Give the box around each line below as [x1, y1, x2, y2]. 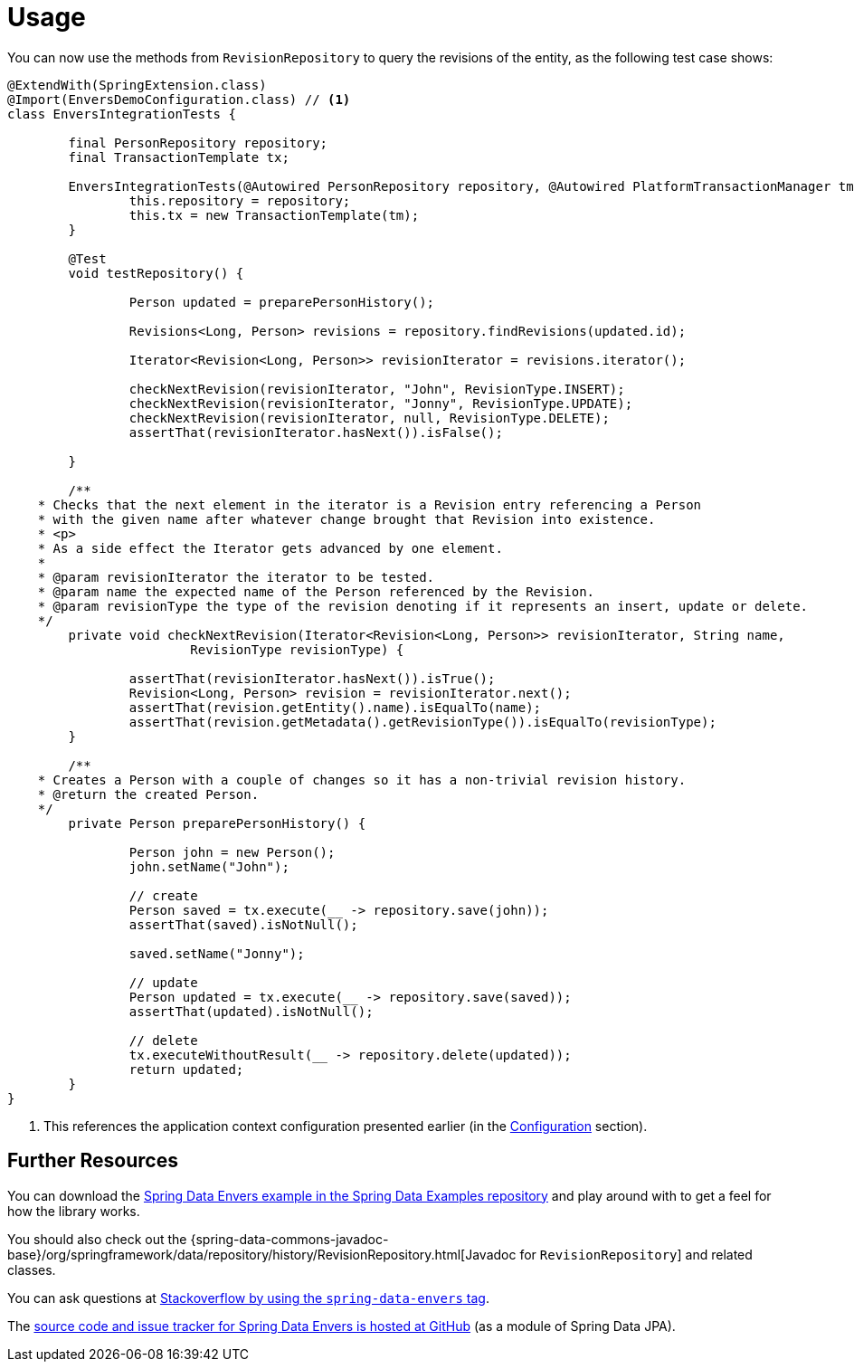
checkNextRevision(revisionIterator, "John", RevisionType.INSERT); [128, 381, 625, 396]
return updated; [128, 1061, 244, 1077]
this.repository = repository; [128, 193, 351, 208]
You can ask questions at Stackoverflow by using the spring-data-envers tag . [7, 1289, 489, 1306]
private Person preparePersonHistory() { [68, 815, 366, 831]
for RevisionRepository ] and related [519, 1246, 753, 1262]
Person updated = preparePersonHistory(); [128, 294, 435, 309]
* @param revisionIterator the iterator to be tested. [37, 569, 435, 585]
